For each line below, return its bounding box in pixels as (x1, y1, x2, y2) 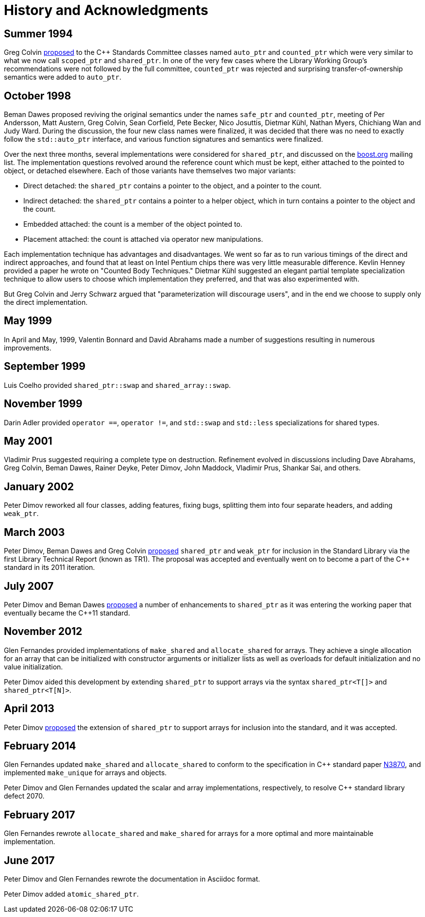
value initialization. (4, 662, 63, 671)
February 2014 (4, 740, 76, 752)
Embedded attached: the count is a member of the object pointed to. (23, 220, 242, 229)
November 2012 (4, 625, 83, 638)
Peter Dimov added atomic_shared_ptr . (4, 890, 139, 899)
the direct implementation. (4, 298, 88, 307)
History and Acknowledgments (4, 2, 208, 18)
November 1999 (4, 398, 83, 410)
